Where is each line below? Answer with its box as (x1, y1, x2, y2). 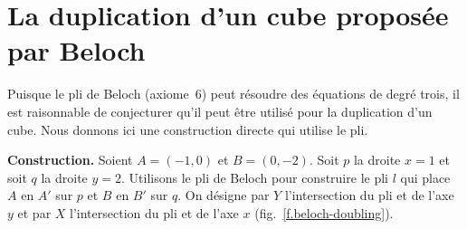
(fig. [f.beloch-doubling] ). (254, 203, 394, 222)
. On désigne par (177, 186, 270, 205)
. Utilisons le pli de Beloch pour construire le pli (121, 167, 388, 186)
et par (17, 203, 52, 222)
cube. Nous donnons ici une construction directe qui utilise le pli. (7, 119, 368, 138)
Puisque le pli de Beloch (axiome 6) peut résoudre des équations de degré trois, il (7, 84, 460, 103)
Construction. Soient (7, 150, 133, 169)
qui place (400, 167, 451, 186)
